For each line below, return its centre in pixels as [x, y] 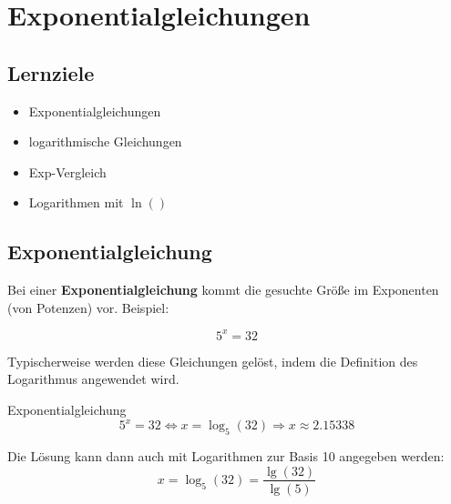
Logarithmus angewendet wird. [93, 379]
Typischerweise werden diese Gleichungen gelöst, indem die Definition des [213, 361]
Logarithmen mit [76, 202]
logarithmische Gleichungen [105, 141]
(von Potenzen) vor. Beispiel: [88, 307]
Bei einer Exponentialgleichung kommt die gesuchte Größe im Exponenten [223, 290]
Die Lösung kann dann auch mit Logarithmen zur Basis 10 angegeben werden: [226, 455]
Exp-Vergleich [67, 171]
